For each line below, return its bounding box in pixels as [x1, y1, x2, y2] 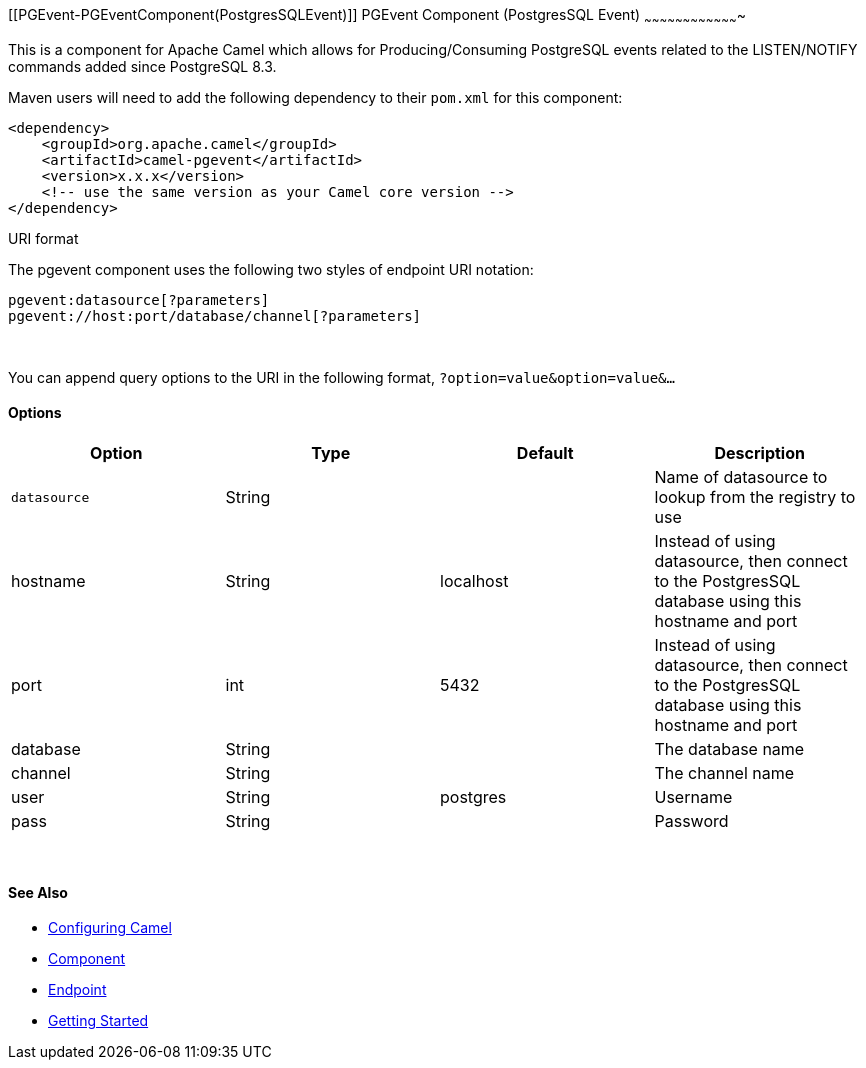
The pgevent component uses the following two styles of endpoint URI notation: [8, 260, 534, 278]
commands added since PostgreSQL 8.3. [8, 57, 277, 75]
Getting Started [48, 1012, 149, 1030]
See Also [8, 883, 68, 901]
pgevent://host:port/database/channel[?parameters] [8, 307, 422, 324]
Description [714, 443, 805, 464]
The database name [654, 739, 805, 760]
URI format [8, 229, 79, 247]
